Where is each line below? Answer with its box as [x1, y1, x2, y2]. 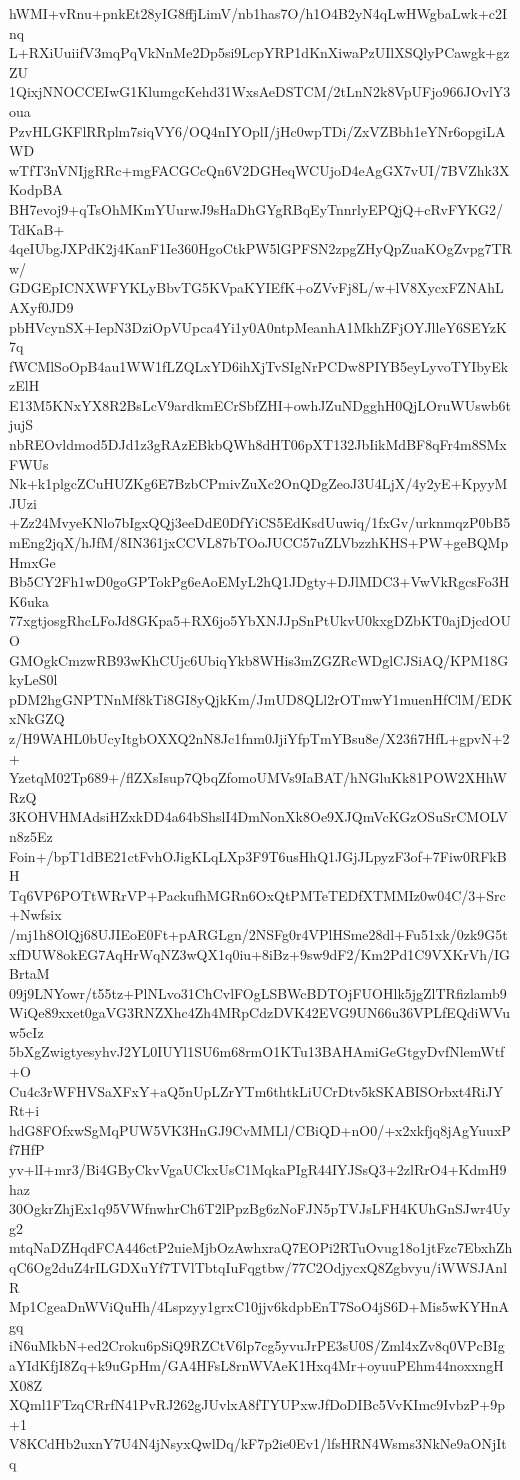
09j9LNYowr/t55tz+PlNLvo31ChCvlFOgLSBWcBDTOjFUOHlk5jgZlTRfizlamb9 [9, 982, 507, 1003]
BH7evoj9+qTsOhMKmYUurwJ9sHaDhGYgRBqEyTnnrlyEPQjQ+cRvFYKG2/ [9, 198, 504, 219]
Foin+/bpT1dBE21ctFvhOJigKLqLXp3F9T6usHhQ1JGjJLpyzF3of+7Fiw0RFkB [9, 845, 507, 866]
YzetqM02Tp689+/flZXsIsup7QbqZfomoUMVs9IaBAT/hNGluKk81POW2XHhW [9, 767, 507, 788]
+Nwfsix [9, 904, 62, 925]
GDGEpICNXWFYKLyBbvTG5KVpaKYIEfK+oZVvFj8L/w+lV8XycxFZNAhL [9, 277, 504, 298]
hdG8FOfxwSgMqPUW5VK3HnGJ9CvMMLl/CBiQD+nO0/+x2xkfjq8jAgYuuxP [9, 1119, 511, 1140]
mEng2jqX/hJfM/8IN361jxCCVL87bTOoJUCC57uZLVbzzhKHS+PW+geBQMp [9, 532, 509, 553]
